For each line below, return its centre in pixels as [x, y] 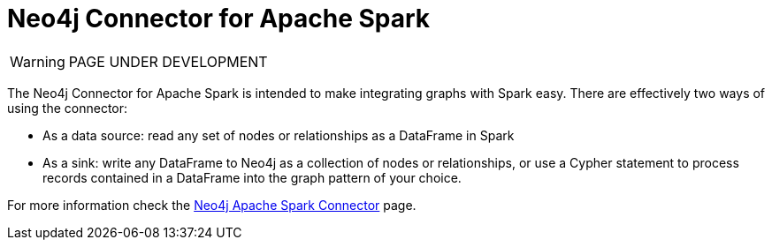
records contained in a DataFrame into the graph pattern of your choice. [252, 177]
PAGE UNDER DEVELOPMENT [168, 61]
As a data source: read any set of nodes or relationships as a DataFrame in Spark [279, 135]
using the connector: [68, 108]
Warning [38, 61]
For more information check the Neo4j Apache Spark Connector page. [212, 205]
